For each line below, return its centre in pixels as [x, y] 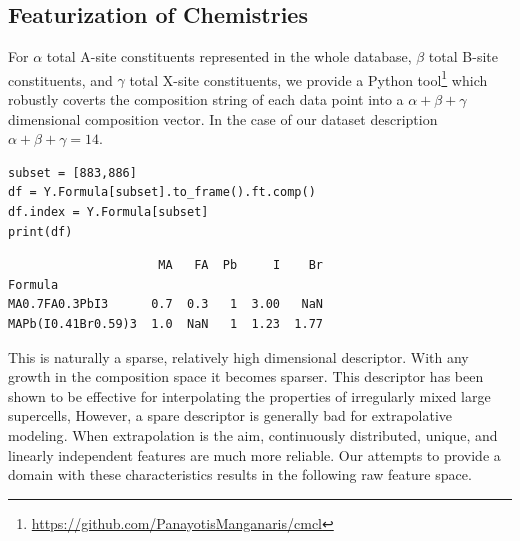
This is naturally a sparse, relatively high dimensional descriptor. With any [238, 356]
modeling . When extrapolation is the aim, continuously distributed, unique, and [253, 434]
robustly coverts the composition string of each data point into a [206, 99]
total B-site [463, 56]
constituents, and [60, 79]
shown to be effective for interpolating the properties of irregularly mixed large [249, 395]
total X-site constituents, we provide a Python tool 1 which [308, 78]
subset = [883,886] [72, 172]
